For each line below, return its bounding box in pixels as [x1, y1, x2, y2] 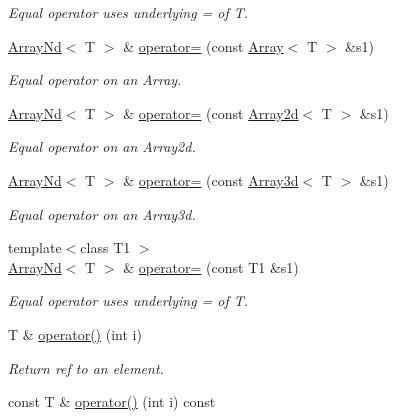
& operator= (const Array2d [123, 102, 299, 123]
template [8, 237, 62, 258]
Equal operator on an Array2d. [8, 136, 196, 157]
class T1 [80, 237, 131, 258]
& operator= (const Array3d [123, 169, 299, 190]
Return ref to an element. [8, 357, 164, 378]
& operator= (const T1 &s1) [123, 256, 299, 277]
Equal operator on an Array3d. [8, 203, 196, 224]
